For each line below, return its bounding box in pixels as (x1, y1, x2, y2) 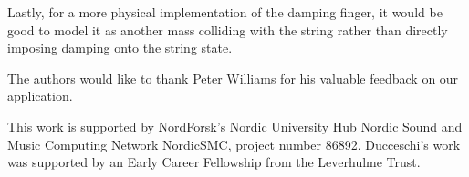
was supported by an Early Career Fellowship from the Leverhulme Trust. (7, 152, 421, 172)
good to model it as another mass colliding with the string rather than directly (7, 20, 448, 39)
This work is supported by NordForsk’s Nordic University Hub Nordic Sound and (7, 116, 463, 135)
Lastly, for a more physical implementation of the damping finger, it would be (7, 3, 443, 21)
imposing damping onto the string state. (7, 38, 233, 57)
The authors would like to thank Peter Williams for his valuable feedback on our (7, 68, 459, 87)
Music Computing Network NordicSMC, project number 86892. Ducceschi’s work (7, 134, 461, 153)
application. (7, 86, 73, 105)
